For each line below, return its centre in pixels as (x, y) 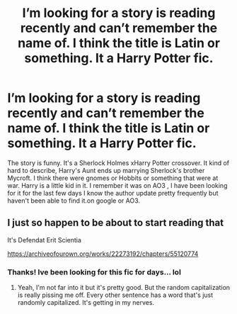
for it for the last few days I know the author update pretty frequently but (113, 193)
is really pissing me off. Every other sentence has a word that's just (115, 295)
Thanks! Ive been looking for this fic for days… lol (94, 272)
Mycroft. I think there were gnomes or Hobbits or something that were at (113, 178)
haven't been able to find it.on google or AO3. (74, 201)
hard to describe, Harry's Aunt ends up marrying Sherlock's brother (106, 170)
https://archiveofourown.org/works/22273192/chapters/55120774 (103, 254)
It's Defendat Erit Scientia (44, 240)
